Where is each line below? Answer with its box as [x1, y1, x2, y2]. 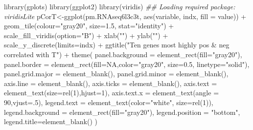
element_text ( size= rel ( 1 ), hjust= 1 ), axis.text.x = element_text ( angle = [4, 87, 219, 98]
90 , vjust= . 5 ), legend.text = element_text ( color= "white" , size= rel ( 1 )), [4, 97, 213, 107]
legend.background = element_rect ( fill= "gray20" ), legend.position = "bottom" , [4, 107, 240, 117]
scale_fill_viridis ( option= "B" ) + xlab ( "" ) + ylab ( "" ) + [4, 30, 168, 40]
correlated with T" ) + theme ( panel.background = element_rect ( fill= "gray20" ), [4, 49, 242, 59]
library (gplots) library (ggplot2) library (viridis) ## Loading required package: [4, 1, 235, 11]
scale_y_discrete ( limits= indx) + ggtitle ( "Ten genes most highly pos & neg [4, 40, 230, 50]
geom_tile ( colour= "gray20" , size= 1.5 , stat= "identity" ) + [4, 21, 174, 31]
